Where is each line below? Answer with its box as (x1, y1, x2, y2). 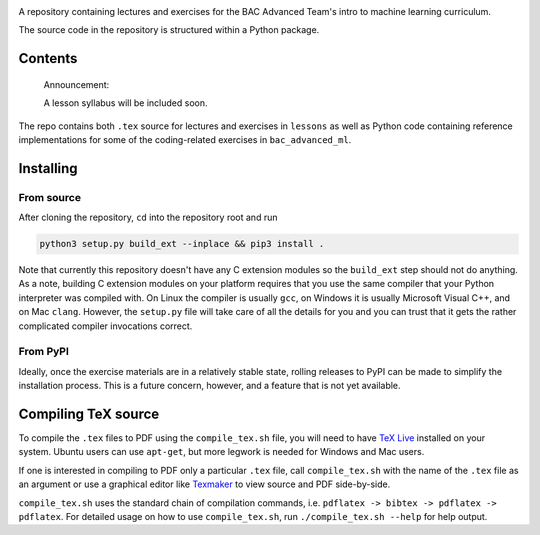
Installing (18, 160, 79, 177)
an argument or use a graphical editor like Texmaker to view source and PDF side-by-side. (18, 478, 391, 490)
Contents (18, 50, 78, 67)
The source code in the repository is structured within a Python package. (18, 24, 320, 36)
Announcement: (43, 78, 110, 90)
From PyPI (18, 345, 70, 359)
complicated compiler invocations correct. (18, 320, 193, 332)
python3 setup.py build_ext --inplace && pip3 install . (39, 238, 325, 250)
